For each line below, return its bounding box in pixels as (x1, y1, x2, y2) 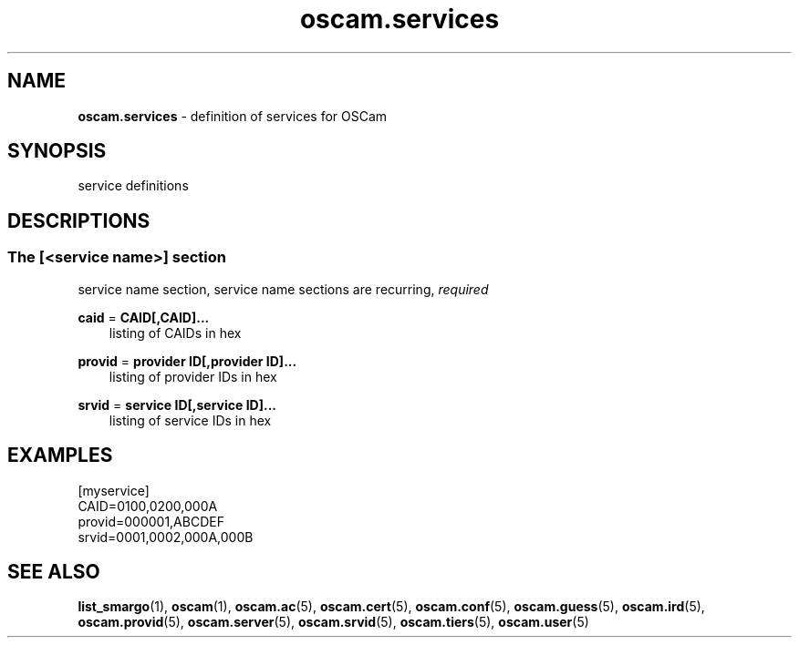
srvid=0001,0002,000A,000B (78, 528, 254, 545)
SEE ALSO (7, 559, 100, 583)
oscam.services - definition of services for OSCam (78, 107, 388, 124)
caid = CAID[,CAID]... (78, 309, 210, 325)
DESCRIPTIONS (7, 209, 150, 232)
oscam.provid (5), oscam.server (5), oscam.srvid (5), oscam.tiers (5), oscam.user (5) (78, 614, 589, 630)
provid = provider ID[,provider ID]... (78, 353, 297, 369)
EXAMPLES (7, 444, 113, 467)
